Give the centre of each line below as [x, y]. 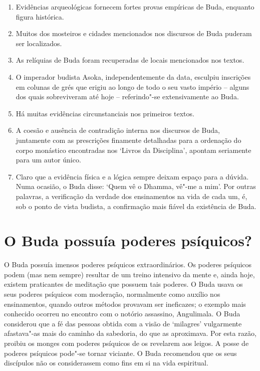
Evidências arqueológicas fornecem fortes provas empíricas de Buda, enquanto [135, 7]
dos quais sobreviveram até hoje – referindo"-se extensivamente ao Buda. [127, 97]
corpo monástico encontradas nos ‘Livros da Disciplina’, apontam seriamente [134, 150]
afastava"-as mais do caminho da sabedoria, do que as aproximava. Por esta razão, [130, 333]
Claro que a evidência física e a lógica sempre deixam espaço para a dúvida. [132, 176]
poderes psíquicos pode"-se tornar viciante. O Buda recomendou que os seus [120, 353]
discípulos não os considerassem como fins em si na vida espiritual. [106, 363]
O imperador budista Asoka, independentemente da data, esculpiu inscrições [133, 76]
